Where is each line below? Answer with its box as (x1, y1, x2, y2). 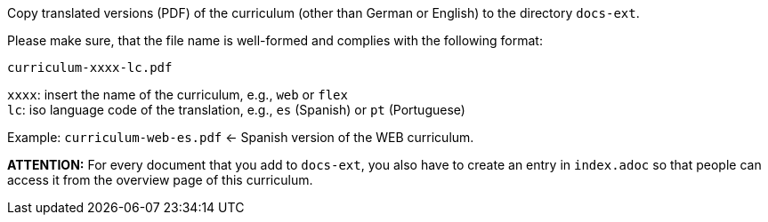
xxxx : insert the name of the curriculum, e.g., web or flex (7, 87, 348, 102)
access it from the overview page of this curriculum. (7, 172, 313, 187)
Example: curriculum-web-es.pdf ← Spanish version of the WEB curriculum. (7, 130, 474, 145)
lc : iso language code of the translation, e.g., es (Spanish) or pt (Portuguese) (7, 102, 465, 117)
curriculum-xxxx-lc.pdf (7, 60, 173, 75)
